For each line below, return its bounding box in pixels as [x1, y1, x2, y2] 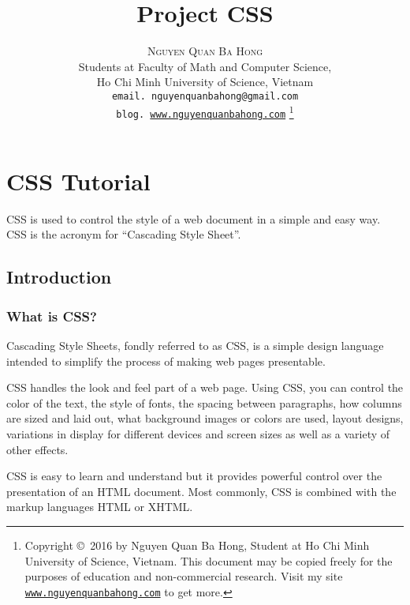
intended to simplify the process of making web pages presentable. [6, 352, 326, 369]
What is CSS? [6, 306, 97, 325]
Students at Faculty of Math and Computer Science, [78, 58, 332, 74]
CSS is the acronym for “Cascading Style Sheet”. [6, 226, 241, 242]
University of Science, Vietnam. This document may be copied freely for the [24, 552, 393, 569]
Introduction [6, 265, 112, 289]
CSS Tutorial [6, 164, 151, 197]
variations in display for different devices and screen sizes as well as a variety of [6, 425, 390, 442]
